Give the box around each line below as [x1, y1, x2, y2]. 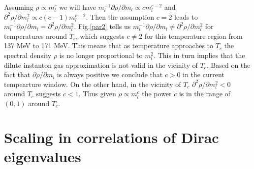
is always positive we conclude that [57, 69, 163, 80]
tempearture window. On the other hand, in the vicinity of [4, 79, 181, 89]
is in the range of [179, 88, 230, 99]
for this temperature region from [144, 30, 243, 41]
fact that [4, 69, 31, 80]
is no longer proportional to [59, 50, 143, 60]
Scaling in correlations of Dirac [4, 127, 219, 147]
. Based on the [206, 59, 251, 70]
